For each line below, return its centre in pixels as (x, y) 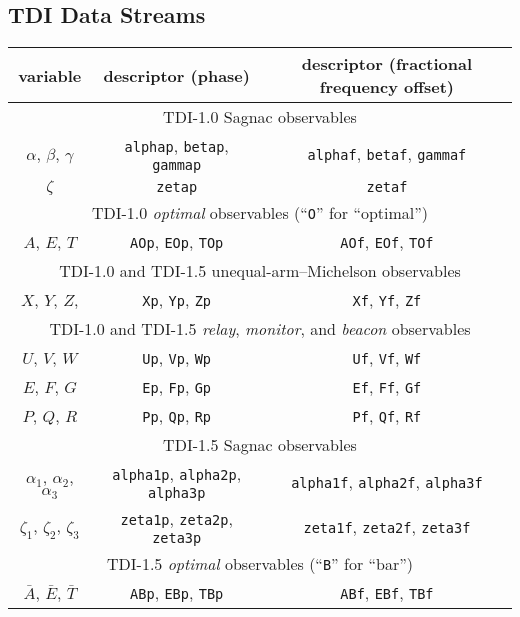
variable (50, 75)
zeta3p (177, 538)
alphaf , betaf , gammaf (387, 154)
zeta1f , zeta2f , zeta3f (387, 527)
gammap (177, 165)
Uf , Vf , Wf (387, 358)
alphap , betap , (176, 146)
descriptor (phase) (176, 75)
